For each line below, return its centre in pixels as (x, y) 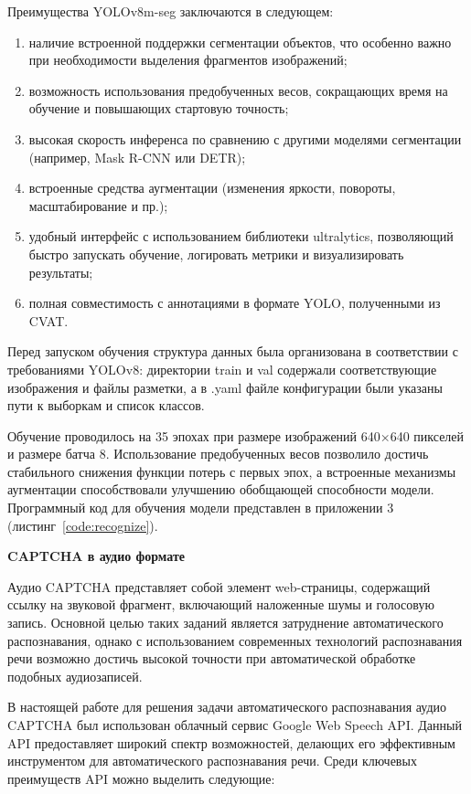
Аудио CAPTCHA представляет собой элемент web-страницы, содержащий (219, 586)
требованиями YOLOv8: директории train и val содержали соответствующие (222, 369)
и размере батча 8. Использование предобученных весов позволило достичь (218, 454)
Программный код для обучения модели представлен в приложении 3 (201, 508)
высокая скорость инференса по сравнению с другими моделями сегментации (245, 138)
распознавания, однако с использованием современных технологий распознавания (235, 640)
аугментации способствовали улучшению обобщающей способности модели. (221, 489)
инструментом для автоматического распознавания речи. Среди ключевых (212, 761)
